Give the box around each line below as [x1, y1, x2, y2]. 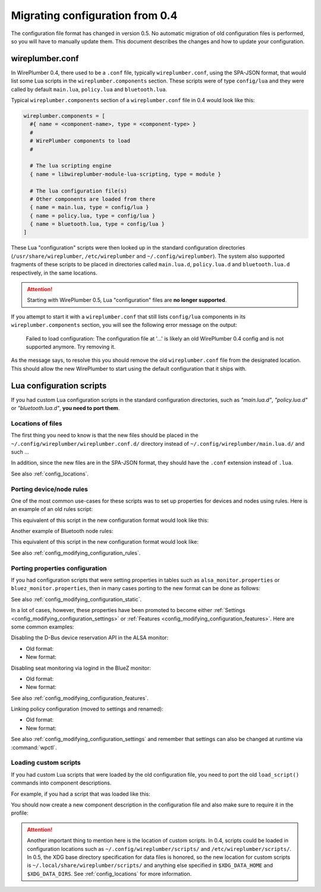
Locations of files [11, 419, 62, 427]
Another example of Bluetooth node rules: [11, 528, 114, 535]
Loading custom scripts [11, 758, 81, 767]
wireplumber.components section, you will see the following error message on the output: [11, 322, 237, 329]
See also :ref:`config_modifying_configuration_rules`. [11, 549, 141, 556]
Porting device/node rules [11, 485, 89, 493]
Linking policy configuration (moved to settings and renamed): [11, 705, 163, 713]
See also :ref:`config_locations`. [11, 470, 89, 477]
